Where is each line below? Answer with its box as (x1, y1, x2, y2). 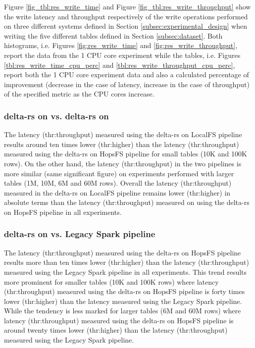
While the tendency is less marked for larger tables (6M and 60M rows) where (4, 305, 241, 316)
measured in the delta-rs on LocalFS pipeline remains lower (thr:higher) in (4, 187, 231, 198)
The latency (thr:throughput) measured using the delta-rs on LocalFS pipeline (4, 129, 242, 140)
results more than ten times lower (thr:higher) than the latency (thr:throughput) (4, 257, 249, 267)
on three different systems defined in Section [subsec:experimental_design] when (4, 21, 247, 31)
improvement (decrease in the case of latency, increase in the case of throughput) (4, 79, 250, 89)
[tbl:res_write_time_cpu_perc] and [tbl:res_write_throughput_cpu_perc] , (4, 59, 235, 70)
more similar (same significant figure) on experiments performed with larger (4, 168, 234, 178)
